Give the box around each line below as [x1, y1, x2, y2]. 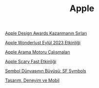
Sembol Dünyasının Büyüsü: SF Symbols [5, 68, 86, 74]
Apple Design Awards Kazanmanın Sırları [5, 30, 87, 36]
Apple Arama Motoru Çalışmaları [5, 49, 70, 55]
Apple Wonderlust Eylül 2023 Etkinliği [5, 40, 80, 46]
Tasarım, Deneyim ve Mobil [5, 77, 60, 83]
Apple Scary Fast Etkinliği [5, 59, 57, 65]
